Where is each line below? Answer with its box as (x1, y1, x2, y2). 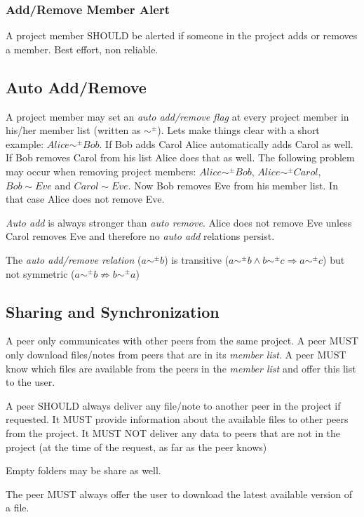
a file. (6, 500, 29, 515)
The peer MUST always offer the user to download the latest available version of (6, 486, 352, 501)
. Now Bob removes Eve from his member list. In (128, 177, 338, 192)
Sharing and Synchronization (6, 300, 220, 322)
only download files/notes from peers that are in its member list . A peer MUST (6, 347, 346, 361)
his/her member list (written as (6, 123, 141, 137)
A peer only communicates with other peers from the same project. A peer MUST (6, 333, 358, 348)
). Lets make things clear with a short (157, 123, 320, 137)
